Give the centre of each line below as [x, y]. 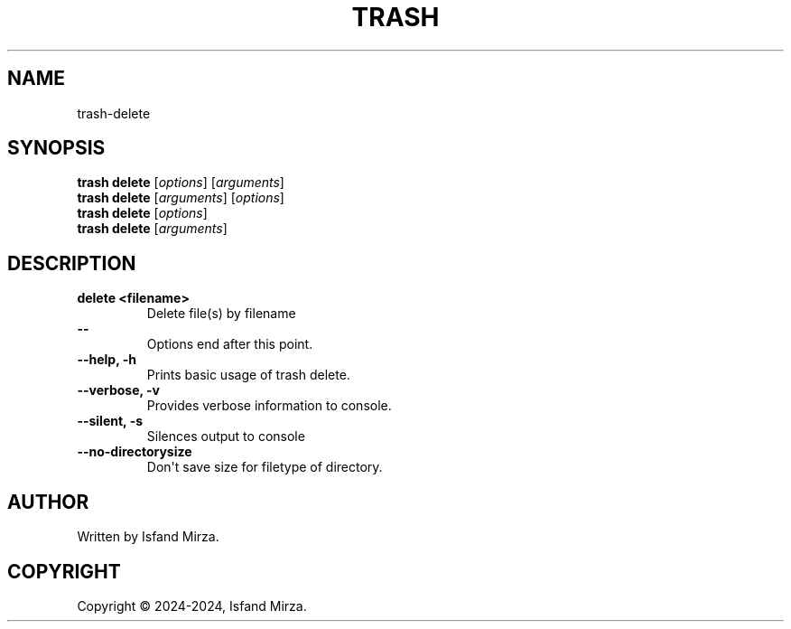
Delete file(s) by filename [221, 314]
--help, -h [107, 360]
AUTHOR [48, 502]
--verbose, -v [118, 390]
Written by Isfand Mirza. [148, 537]
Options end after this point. [230, 344]
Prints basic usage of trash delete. [248, 375]
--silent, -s [110, 421]
